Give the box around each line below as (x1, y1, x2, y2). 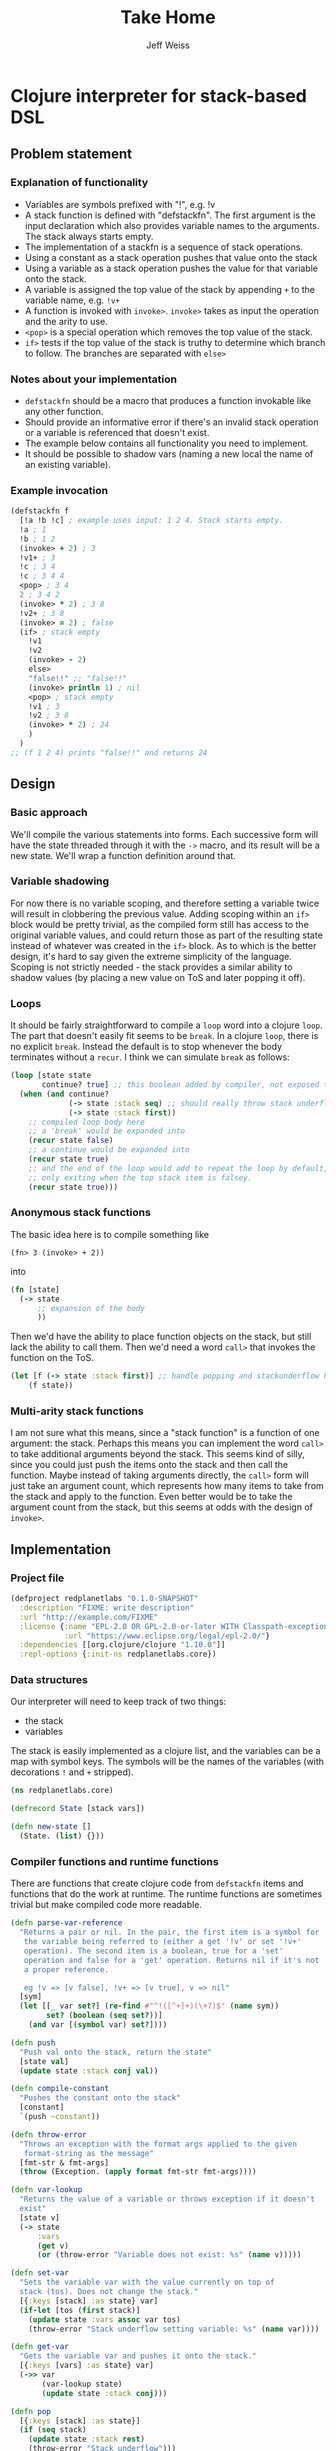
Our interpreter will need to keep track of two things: (10, 1696, 227, 1708)
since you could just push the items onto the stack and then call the (10, 1459, 289, 1471)
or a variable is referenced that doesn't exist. (24, 426, 210, 438)
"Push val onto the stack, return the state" (19, 2047, 213, 2057)
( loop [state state (10, 1071, 92, 1081)
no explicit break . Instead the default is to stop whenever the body (10, 1041, 283, 1053)
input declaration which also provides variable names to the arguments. (24, 219, 320, 231)
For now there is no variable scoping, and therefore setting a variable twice (10, 897, 320, 909)
